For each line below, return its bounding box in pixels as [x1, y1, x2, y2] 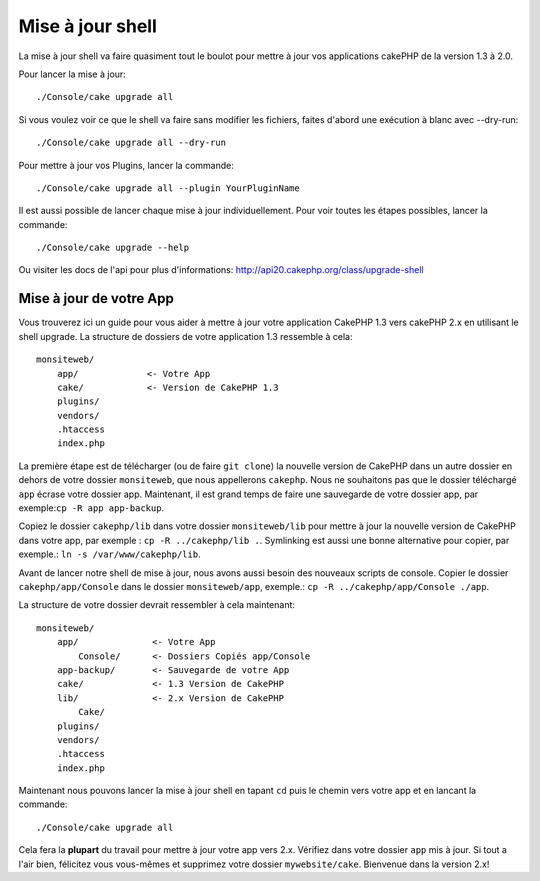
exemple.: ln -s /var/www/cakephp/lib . [18, 548, 201, 560]
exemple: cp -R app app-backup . [18, 502, 165, 514]
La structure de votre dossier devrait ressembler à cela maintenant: [18, 599, 295, 611]
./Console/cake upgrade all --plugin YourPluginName [36, 182, 300, 194]
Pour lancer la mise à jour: [18, 68, 127, 80]
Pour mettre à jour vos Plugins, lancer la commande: [18, 159, 234, 171]
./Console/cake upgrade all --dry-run [36, 137, 227, 149]
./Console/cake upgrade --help [36, 242, 190, 254]
